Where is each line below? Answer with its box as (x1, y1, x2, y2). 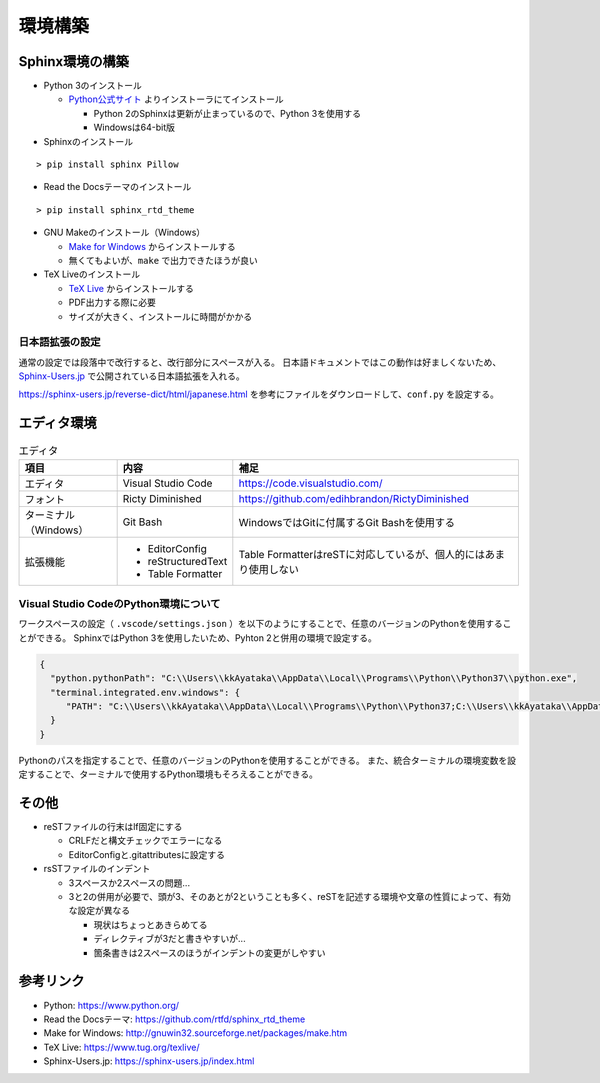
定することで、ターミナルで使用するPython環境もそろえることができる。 (18, 768, 319, 780)
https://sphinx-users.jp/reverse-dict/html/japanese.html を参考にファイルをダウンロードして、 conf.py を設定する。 (18, 388, 499, 400)
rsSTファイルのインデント (43, 863, 151, 875)
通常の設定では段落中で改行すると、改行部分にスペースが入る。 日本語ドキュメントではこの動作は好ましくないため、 (18, 356, 502, 368)
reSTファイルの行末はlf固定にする (43, 821, 183, 833)
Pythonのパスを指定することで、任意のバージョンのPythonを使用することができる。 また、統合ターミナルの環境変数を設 (18, 754, 517, 766)
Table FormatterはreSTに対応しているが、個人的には (238, 547, 485, 561)
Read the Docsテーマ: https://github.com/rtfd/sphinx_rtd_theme (43, 1013, 306, 1025)
